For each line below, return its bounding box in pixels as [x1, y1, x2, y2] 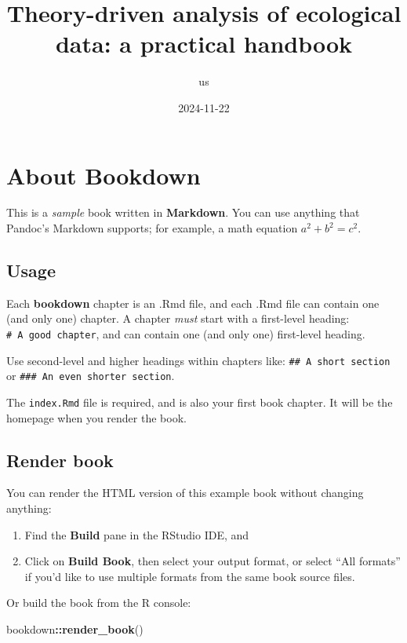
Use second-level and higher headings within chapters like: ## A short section [6, 352, 391, 368]
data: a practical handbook [55, 27, 353, 60]
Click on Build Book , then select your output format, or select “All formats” [24, 553, 401, 569]
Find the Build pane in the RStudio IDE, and [24, 526, 249, 543]
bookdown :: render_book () [6, 621, 144, 637]
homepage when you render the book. [6, 409, 187, 426]
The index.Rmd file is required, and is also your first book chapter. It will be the [6, 393, 393, 410]
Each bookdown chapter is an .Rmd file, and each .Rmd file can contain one [6, 294, 380, 311]
